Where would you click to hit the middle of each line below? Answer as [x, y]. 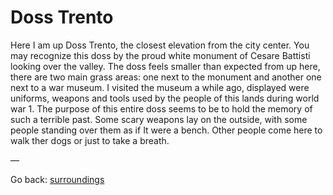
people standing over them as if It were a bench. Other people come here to [166, 130]
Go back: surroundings [57, 179]
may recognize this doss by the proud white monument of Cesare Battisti [160, 55]
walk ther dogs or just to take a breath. [90, 140]
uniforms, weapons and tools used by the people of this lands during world [165, 98]
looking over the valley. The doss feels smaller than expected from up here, [165, 66]
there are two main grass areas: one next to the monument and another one [166, 77]
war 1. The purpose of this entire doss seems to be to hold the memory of [161, 108]
